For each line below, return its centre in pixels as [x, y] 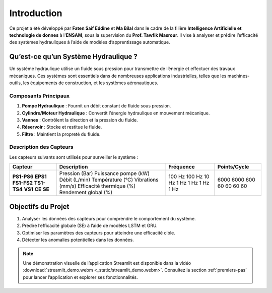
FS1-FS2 [22, 183]
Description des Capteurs [41, 147]
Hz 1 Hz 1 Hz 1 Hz [189, 183]
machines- [239, 76]
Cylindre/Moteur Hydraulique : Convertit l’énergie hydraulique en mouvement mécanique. [116, 113]
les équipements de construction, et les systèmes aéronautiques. [91, 83]
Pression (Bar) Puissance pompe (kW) [104, 173]
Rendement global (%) [86, 193]
